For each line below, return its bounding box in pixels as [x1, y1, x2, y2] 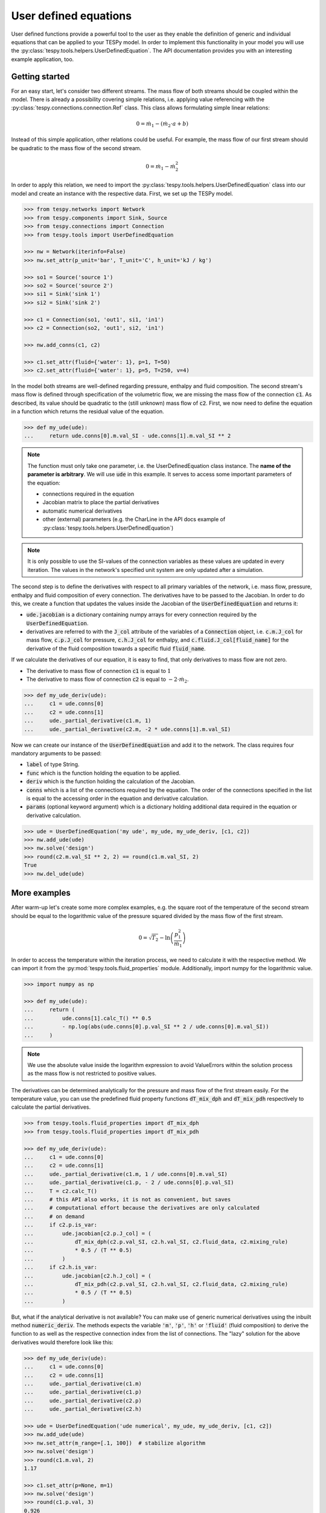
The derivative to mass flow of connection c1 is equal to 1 [26, 667, 171, 674]
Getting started [11, 71, 70, 82]
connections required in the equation [42, 490, 135, 497]
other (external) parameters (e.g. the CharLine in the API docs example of [42, 516, 226, 523]
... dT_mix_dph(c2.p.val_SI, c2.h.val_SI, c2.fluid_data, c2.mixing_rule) [24, 1238, 289, 1245]
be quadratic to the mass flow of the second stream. [11, 144, 142, 151]
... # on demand [24, 1213, 85, 1219]
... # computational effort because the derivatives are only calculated [24, 1204, 260, 1212]
